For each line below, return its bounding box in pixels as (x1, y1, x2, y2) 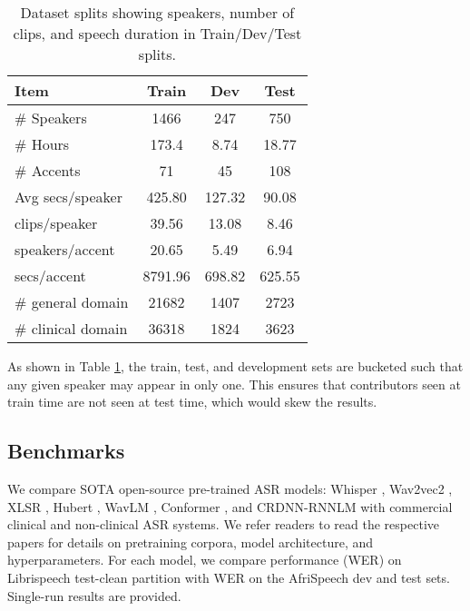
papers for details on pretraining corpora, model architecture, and (7, 532, 374, 551)
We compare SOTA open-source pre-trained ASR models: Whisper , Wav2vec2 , (7, 478, 453, 498)
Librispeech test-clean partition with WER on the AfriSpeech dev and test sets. (7, 567, 450, 586)
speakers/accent (15, 239, 115, 260)
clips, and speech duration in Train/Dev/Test (13, 23, 302, 44)
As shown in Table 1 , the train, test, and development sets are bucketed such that (7, 357, 464, 375)
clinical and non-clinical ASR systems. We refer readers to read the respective (7, 515, 439, 534)
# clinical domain (15, 318, 128, 339)
